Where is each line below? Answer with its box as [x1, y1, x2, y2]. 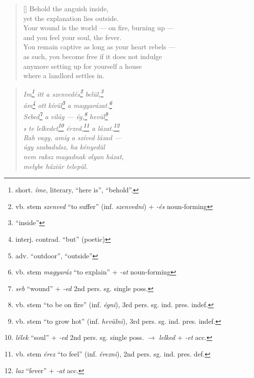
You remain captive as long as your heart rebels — [23, 42, 175, 52]
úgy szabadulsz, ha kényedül [23, 142, 105, 152]
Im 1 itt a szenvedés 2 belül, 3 [23, 87, 104, 99]
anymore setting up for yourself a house [23, 61, 142, 71]
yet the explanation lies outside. [23, 13, 119, 23]
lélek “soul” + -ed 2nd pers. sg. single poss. [15, 332, 144, 342]
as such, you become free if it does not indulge [23, 51, 162, 61]
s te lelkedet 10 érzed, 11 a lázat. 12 [23, 121, 120, 133]
